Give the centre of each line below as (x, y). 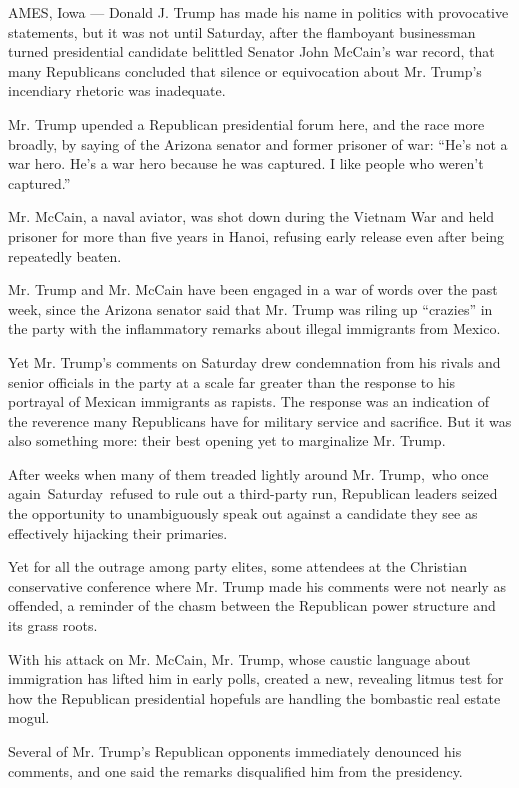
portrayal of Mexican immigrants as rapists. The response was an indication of (249, 401)
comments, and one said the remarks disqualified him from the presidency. (235, 770)
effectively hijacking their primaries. (118, 532)
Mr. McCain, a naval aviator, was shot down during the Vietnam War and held (251, 216)
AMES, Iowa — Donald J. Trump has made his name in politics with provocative (258, 12)
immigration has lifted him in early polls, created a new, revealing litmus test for (256, 678)
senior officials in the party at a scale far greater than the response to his (232, 381)
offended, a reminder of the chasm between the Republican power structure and (252, 605)
